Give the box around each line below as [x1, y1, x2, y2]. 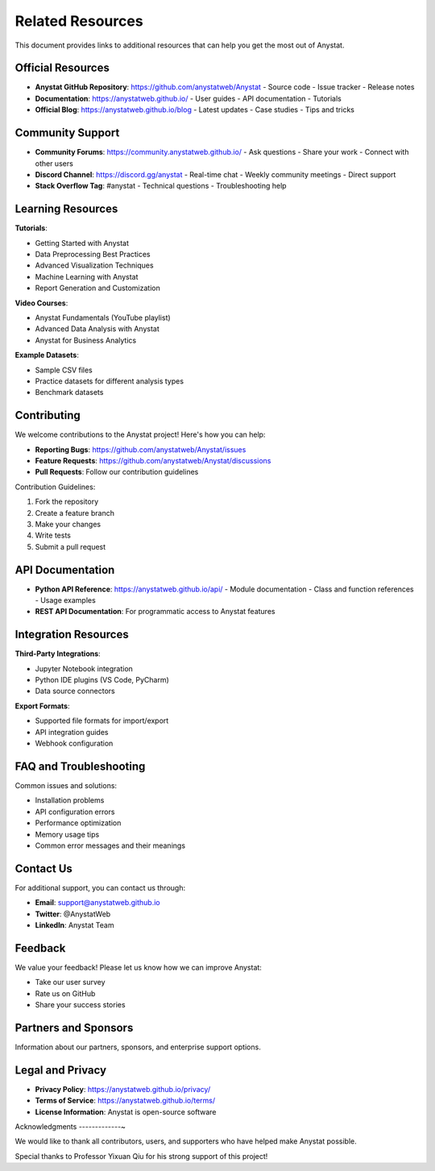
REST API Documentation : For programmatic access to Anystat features [35, 607, 275, 617]
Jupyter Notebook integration [35, 663, 133, 673]
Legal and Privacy [14, 1063, 107, 1077]
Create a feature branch [35, 508, 114, 517]
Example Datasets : [14, 351, 80, 360]
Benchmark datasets [35, 388, 104, 397]
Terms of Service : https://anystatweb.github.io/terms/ [35, 1096, 216, 1106]
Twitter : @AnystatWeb [35, 909, 111, 919]
